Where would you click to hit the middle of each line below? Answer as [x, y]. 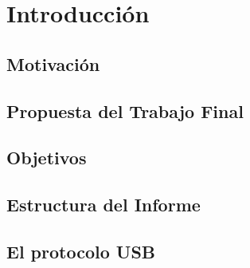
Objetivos [47, 158]
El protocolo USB [81, 251]
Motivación [53, 63]
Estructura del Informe [104, 205]
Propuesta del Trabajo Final [125, 110]
